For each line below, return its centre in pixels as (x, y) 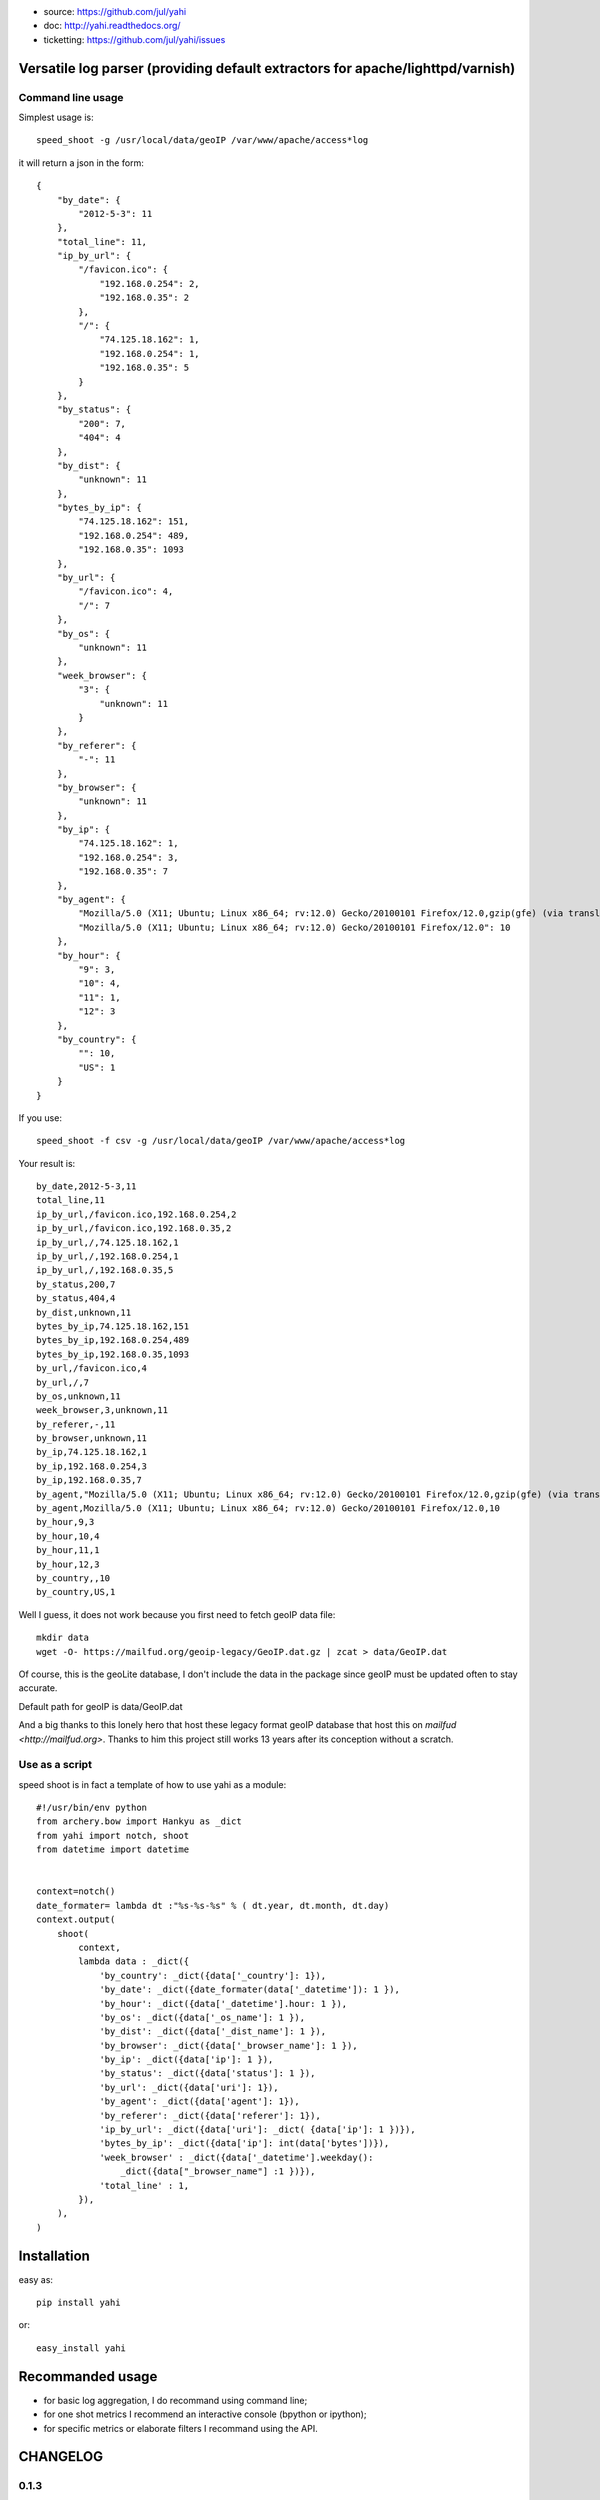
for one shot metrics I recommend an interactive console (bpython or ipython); (205, 2414)
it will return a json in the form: (81, 162)
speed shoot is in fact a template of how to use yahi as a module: (152, 1784)
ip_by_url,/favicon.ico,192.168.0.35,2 (134, 1228)
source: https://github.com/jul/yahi (115, 11)
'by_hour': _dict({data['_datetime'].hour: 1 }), (223, 2003)
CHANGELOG (61, 2456)
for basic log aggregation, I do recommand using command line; (175, 2400)
